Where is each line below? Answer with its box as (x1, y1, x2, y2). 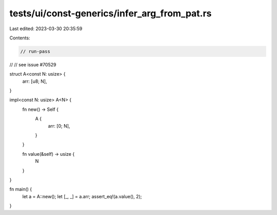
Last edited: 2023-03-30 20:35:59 (9, 26, 83, 32)
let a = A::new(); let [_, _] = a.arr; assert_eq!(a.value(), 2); (22, 193, 142, 199)
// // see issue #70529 (9, 61, 56, 67)
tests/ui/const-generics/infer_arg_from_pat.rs (9, 8, 212, 19)
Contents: (9, 35, 30, 41)
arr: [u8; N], (22, 78, 47, 84)
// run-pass (20, 49, 51, 54)
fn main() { (9, 186, 32, 193)
